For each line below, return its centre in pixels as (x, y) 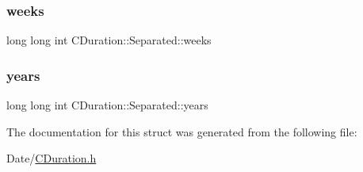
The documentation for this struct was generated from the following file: (182, 131)
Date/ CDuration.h (52, 158)
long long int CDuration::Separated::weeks (109, 40)
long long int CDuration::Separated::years (107, 105)
